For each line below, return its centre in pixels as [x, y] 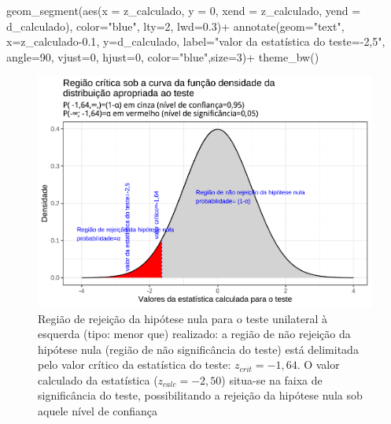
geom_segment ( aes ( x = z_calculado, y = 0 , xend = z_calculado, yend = [184, 10]
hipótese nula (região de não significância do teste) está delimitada [198, 349]
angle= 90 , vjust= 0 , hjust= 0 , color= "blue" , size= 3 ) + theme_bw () [163, 56]
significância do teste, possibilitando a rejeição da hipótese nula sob [200, 395]
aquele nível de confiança [98, 411]
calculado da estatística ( [98, 379]
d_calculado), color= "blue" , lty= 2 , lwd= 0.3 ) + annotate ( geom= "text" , [175, 26]
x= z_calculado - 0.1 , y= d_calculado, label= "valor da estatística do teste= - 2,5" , [196, 41]
